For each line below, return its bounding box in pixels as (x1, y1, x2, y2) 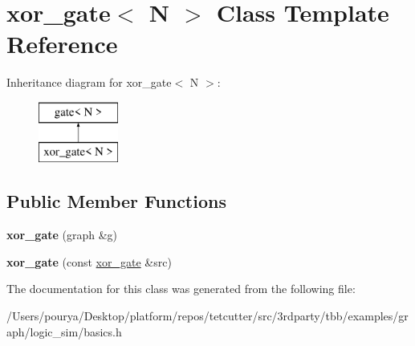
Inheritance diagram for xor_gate (6, 74, 172, 91)
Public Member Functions (6, 189, 226, 214)
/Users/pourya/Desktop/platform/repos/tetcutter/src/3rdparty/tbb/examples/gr (6, 307, 409, 324)
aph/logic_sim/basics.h (6, 323, 122, 340)
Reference (6, 27, 118, 60)
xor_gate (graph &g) (6, 226, 118, 243)
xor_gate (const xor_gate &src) (6, 253, 172, 270)
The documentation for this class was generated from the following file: (6, 280, 356, 297)
